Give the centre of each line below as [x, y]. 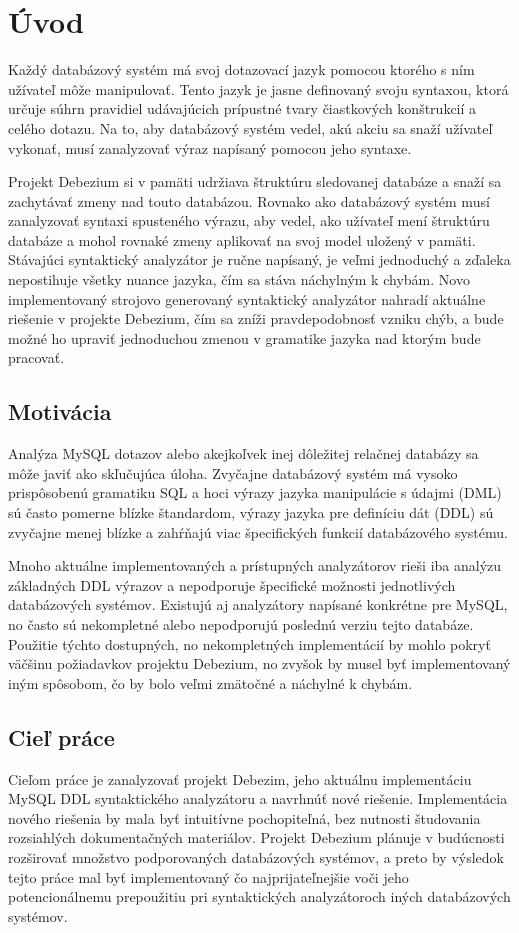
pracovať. [36, 357]
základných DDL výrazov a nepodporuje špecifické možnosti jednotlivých [232, 584]
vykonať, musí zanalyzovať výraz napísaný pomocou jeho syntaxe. [210, 147]
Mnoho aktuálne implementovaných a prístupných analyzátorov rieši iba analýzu [255, 565]
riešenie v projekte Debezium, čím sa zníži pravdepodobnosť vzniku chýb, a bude [256, 318]
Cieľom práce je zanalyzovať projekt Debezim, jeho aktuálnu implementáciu [240, 778]
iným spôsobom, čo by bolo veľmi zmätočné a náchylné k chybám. [210, 682]
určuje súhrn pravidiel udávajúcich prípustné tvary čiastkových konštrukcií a [242, 108]
